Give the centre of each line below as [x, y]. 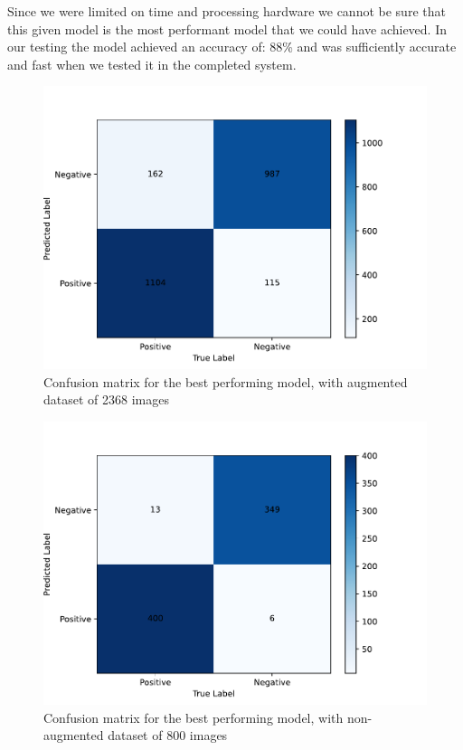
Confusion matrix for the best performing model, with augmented [226, 381]
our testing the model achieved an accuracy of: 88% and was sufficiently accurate [232, 47]
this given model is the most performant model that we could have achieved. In [227, 28]
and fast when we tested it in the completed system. [152, 64]
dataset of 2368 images [106, 399]
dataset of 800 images [168, 735]
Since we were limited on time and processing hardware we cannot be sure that [227, 11]
